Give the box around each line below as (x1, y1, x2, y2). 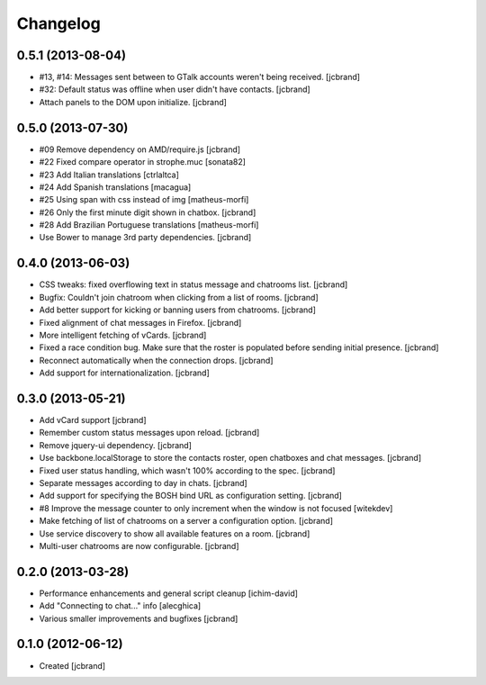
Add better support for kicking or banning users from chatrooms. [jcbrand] (39, 304, 317, 315)
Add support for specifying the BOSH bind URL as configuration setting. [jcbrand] (39, 491, 342, 501)
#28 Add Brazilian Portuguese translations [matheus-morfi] (39, 220, 259, 230)
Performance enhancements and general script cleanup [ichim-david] (39, 588, 299, 599)
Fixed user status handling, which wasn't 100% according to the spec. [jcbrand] (39, 464, 336, 476)
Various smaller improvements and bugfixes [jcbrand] (39, 613, 238, 624)
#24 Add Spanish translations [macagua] (39, 181, 192, 193)
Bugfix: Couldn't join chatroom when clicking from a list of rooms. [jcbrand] (39, 292, 319, 302)
